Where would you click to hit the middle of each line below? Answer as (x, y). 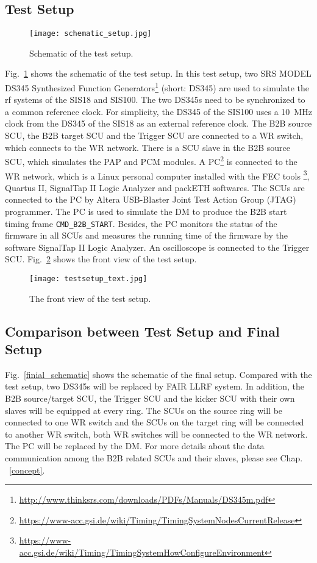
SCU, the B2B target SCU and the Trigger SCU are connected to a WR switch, (154, 135)
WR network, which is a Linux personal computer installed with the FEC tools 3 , (157, 175)
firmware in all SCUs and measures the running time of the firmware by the (147, 235)
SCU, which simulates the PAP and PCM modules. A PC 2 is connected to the (151, 160)
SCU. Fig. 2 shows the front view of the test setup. (101, 259)
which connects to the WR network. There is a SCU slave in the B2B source (148, 147)
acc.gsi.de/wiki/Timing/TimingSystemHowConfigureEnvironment (142, 552)
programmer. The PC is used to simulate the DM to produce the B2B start (146, 211)
